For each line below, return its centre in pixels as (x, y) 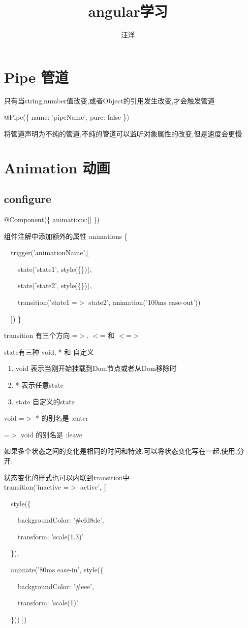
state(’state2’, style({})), (55, 285)
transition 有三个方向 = (41, 335)
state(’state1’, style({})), (55, 269)
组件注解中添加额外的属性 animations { (66, 236)
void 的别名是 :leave (52, 434)
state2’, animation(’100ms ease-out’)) (145, 302)
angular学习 (128, 11)
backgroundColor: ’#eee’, (56, 586)
